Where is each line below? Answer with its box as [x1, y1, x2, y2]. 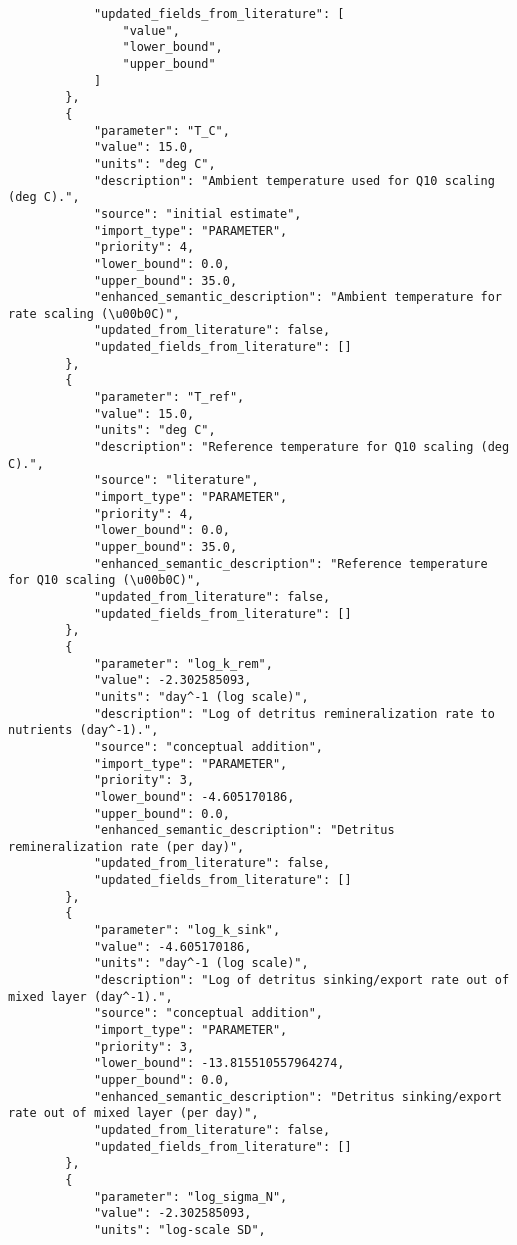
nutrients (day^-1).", [8, 723, 159, 738]
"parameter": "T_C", [93, 123, 230, 138]
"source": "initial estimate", [93, 206, 302, 221]
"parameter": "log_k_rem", [93, 656, 273, 671]
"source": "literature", [93, 473, 259, 488]
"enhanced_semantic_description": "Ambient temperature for [93, 290, 502, 305]
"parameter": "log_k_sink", [93, 923, 281, 938]
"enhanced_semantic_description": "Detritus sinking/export [93, 1089, 502, 1104]
